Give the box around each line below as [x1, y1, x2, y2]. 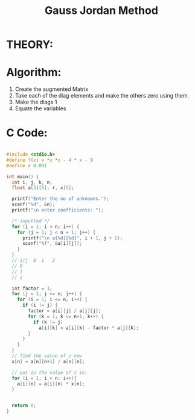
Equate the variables [14, 105, 66, 112]
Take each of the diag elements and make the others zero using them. [14, 92, 189, 99]
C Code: [6, 126, 48, 140]
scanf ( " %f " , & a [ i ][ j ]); [22, 241, 83, 247]
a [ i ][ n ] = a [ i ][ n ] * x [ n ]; [17, 381, 85, 387]
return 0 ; [11, 402, 36, 409]
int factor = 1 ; [11, 285, 53, 292]
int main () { [6, 173, 39, 179]
